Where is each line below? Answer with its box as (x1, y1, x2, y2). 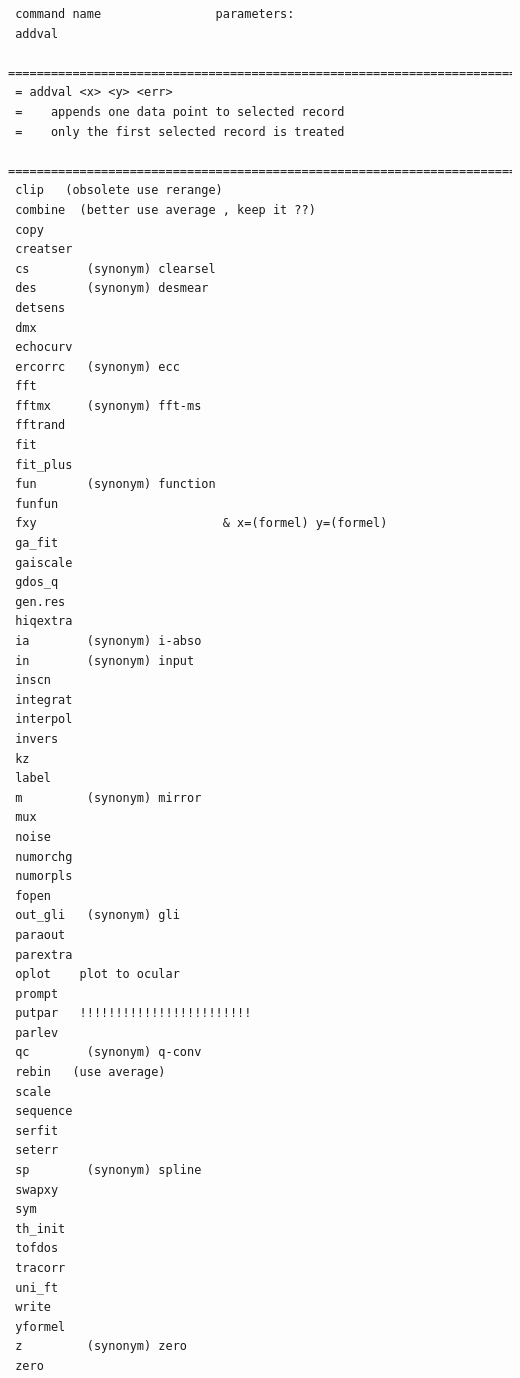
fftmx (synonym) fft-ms (15, 398, 202, 413)
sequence (15, 1104, 73, 1119)
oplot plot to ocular (15, 967, 180, 982)
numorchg (15, 849, 73, 864)
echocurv (15, 340, 73, 355)
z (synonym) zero (15, 1339, 187, 1354)
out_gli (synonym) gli (15, 908, 180, 923)
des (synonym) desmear (15, 281, 209, 296)
